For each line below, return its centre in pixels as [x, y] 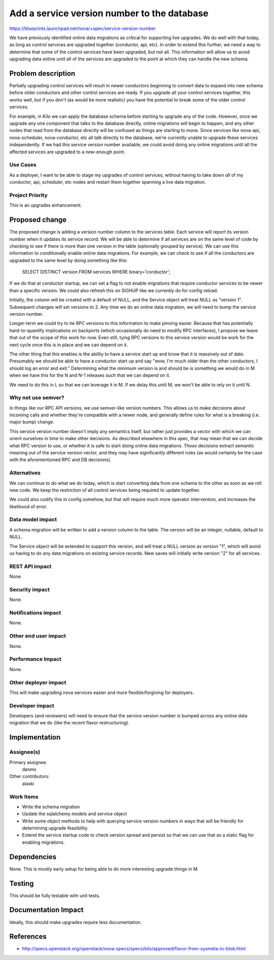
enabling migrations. [43, 842]
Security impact [30, 589]
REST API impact [30, 566]
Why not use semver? [37, 398]
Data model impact [33, 519]
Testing [22, 883]
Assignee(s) [25, 752]
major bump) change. [32, 422]
